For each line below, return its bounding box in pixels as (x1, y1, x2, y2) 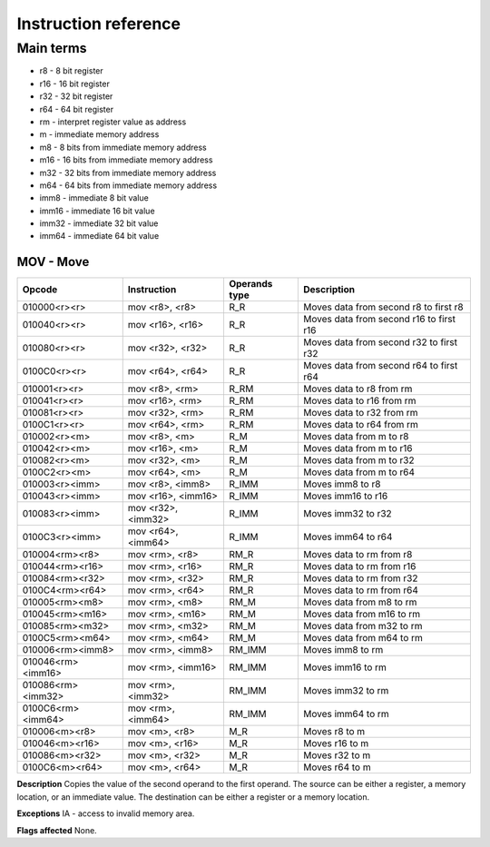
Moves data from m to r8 (303, 430, 409, 443)
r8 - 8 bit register (39, 65, 103, 76)
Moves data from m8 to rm (303, 596, 417, 608)
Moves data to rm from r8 (303, 548, 413, 561)
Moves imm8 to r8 (303, 478, 381, 490)
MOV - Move (16, 254, 90, 270)
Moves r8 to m (303, 725, 366, 738)
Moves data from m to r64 (303, 466, 416, 478)
